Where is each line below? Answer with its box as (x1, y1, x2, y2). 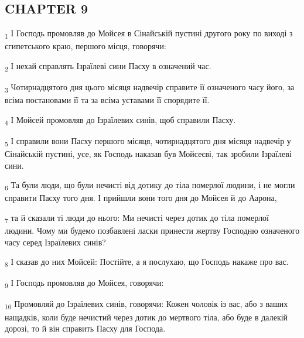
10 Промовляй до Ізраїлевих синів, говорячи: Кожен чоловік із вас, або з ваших (5, 298, 288, 312)
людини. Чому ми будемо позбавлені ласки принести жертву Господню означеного (5, 224, 300, 237)
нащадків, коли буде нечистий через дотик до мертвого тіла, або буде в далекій (5, 310, 288, 323)
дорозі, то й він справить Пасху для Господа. (5, 322, 166, 334)
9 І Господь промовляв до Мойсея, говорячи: (5, 276, 164, 291)
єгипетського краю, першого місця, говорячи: (5, 40, 166, 52)
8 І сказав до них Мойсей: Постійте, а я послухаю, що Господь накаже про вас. (5, 255, 289, 269)
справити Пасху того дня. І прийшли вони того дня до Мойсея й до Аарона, (5, 192, 277, 204)
